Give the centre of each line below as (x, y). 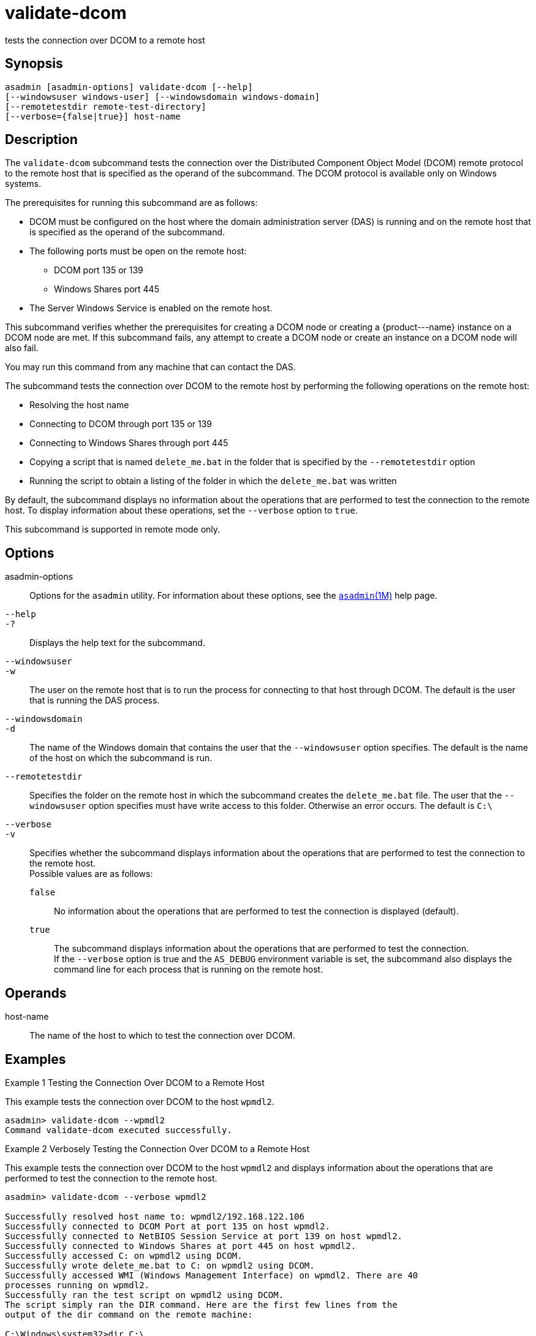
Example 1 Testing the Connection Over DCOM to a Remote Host (135, 1082)
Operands (36, 993)
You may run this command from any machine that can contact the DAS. (150, 367)
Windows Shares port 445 (107, 289)
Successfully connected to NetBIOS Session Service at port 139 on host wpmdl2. (204, 1236)
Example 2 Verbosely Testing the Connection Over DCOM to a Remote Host (157, 1148)
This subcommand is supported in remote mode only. (113, 529)
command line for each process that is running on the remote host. (189, 970)
